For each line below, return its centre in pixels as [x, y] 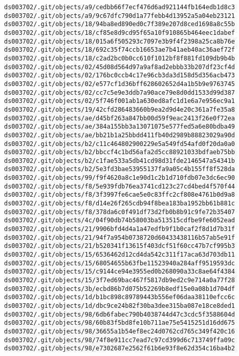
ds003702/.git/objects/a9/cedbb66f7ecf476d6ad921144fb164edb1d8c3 [120, 7]
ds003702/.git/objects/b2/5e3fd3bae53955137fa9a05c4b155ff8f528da [120, 169]
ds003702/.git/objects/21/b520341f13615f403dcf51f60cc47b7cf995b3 [120, 246]
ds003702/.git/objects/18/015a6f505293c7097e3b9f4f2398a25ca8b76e [120, 41]
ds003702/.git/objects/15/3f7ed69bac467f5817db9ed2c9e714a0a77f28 [120, 280]
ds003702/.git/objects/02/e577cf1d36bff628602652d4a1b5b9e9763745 [120, 84]
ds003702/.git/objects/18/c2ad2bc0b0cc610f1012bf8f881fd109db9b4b [120, 58]
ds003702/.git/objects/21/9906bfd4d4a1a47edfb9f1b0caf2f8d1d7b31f [120, 229]
